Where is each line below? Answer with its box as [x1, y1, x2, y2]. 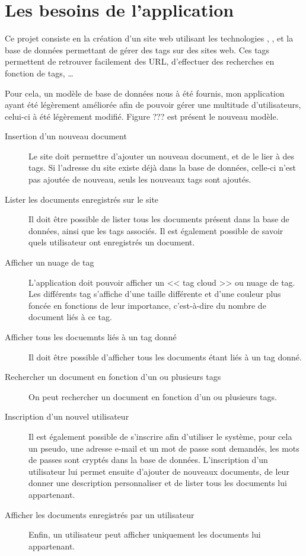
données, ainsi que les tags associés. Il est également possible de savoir [28, 224, 283, 237]
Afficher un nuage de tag [5, 256, 94, 269]
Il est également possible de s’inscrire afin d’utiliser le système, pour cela [28, 430, 292, 442]
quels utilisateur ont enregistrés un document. [28, 236, 195, 248]
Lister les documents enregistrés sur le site [5, 193, 159, 205]
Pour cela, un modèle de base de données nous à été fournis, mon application [5, 87, 285, 99]
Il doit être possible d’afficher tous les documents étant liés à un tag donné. [28, 350, 302, 363]
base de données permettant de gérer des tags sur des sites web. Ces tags [5, 43, 270, 56]
